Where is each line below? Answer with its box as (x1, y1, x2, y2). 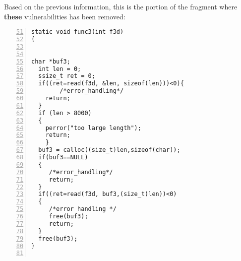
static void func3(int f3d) (31, 28, 124, 36)
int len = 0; (38, 65, 81, 72)
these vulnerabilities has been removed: (4, 11, 125, 21)
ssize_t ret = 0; (38, 72, 95, 80)
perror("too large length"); (45, 124, 141, 131)
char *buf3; (31, 58, 70, 65)
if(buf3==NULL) (38, 154, 88, 161)
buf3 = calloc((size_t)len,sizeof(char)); (38, 146, 181, 154)
